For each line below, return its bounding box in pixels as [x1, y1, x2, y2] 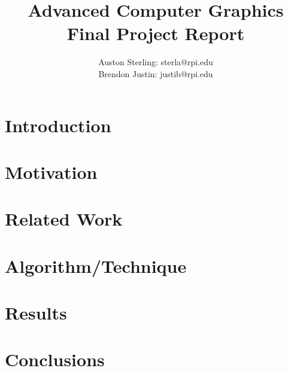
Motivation [5, 159, 98, 184]
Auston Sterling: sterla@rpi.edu [98, 56, 213, 68]
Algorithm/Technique [5, 253, 187, 278]
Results [5, 300, 67, 324]
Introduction [5, 112, 111, 137]
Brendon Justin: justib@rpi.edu [98, 67, 213, 80]
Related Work [5, 206, 123, 231]
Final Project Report [66, 21, 245, 45]
